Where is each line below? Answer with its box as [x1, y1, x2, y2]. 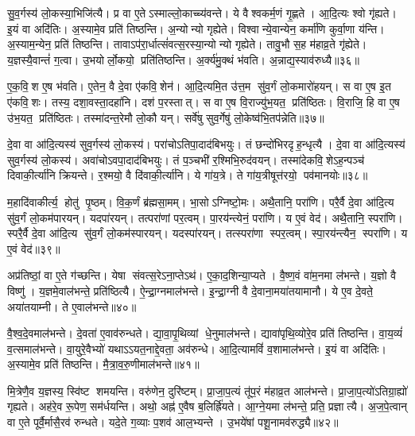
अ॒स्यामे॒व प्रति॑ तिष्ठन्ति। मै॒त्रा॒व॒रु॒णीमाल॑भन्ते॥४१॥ [7, 356, 200, 372]
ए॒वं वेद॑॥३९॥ [7, 240, 60, 257]
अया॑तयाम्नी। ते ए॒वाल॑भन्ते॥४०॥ [7, 298, 137, 314]
